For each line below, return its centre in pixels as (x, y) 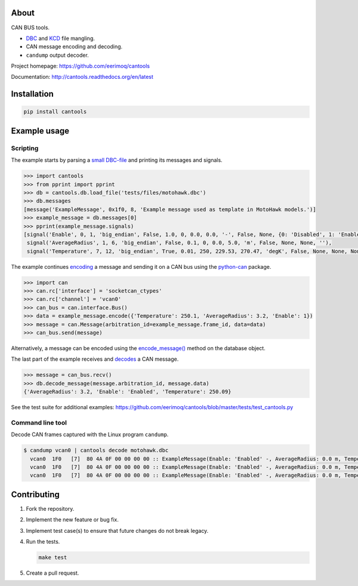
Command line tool (39, 422)
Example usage (40, 131)
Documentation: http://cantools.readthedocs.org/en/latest (82, 77)
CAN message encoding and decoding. (74, 47)
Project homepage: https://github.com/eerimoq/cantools (81, 66)
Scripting (25, 148)
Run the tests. (43, 542)
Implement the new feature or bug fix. (72, 520)
